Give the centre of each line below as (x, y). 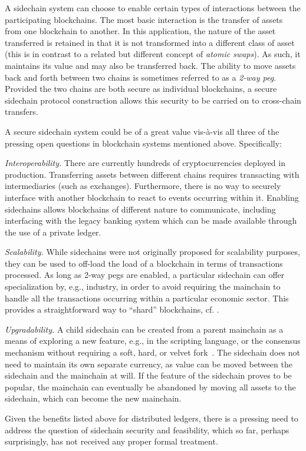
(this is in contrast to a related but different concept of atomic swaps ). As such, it (153, 54)
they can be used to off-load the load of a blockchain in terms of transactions (144, 263)
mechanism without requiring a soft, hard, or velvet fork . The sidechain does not (153, 352)
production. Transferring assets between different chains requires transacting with (152, 174)
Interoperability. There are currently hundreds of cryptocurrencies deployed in (145, 163)
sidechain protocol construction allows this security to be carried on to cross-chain (153, 100)
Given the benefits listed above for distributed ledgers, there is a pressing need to (152, 418)
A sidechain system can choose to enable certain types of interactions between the (153, 8)
